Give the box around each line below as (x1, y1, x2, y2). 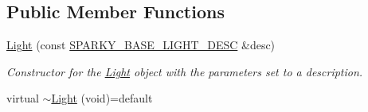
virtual (6, 90, 39, 106)
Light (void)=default (51, 90, 153, 106)
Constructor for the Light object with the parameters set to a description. (6, 63, 363, 79)
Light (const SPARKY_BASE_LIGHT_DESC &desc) (6, 37, 276, 53)
